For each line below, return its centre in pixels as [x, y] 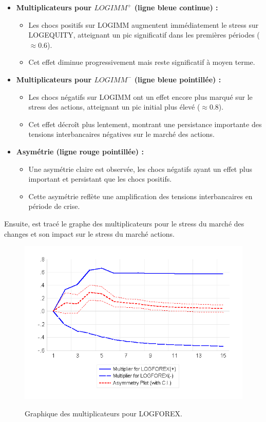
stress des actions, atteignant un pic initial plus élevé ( [114, 107]
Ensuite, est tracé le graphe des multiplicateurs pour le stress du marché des [124, 223]
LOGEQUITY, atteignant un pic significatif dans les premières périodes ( [144, 35]
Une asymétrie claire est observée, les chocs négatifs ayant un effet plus [140, 169]
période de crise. [54, 206]
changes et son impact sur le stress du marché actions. [89, 233]
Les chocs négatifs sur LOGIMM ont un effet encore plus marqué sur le [140, 96]
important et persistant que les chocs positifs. [100, 179]
